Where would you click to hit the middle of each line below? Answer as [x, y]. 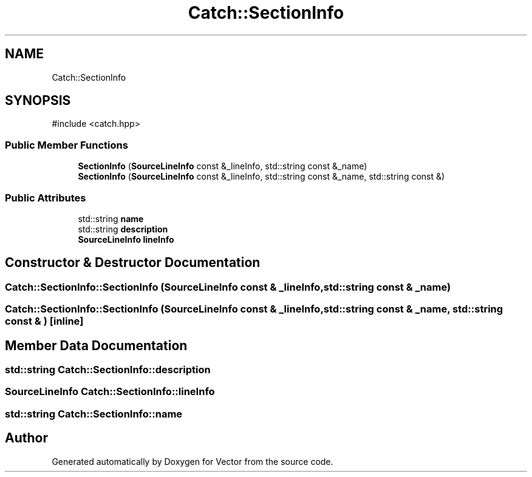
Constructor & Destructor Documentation [133, 263]
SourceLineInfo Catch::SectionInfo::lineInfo [110, 392]
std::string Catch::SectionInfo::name [94, 414]
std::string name [111, 218]
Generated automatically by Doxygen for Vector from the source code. [193, 461]
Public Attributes [46, 198]
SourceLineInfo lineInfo [126, 239]
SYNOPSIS [38, 101]
